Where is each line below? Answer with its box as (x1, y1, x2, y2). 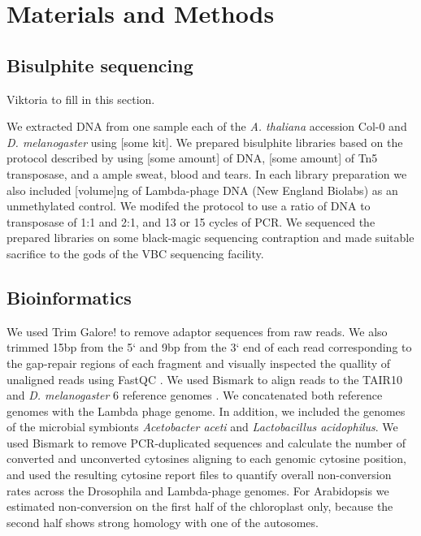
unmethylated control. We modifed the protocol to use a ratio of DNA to (7, 197, 371, 214)
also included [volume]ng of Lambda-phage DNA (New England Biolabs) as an (7, 181, 398, 198)
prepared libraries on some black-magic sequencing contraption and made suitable (7, 229, 414, 246)
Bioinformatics (7, 284, 132, 309)
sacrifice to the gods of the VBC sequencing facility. (7, 244, 264, 262)
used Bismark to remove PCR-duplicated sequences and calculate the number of (7, 434, 406, 451)
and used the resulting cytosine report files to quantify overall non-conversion (7, 466, 392, 483)
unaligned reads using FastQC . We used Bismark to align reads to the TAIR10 (7, 370, 402, 387)
